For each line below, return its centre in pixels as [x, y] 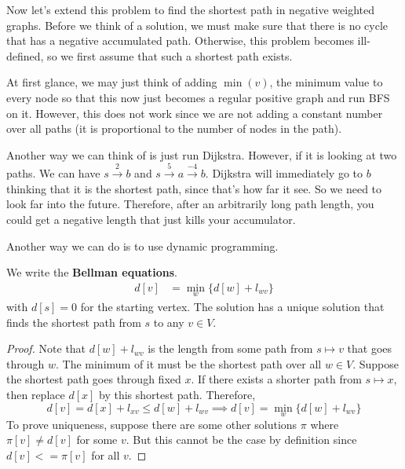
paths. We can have [53, 173]
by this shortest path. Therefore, [177, 394]
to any [169, 322]
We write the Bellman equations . [92, 272]
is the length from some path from [230, 348]
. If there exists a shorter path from [276, 379]
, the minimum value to [326, 82]
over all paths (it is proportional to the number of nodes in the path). [174, 128]
